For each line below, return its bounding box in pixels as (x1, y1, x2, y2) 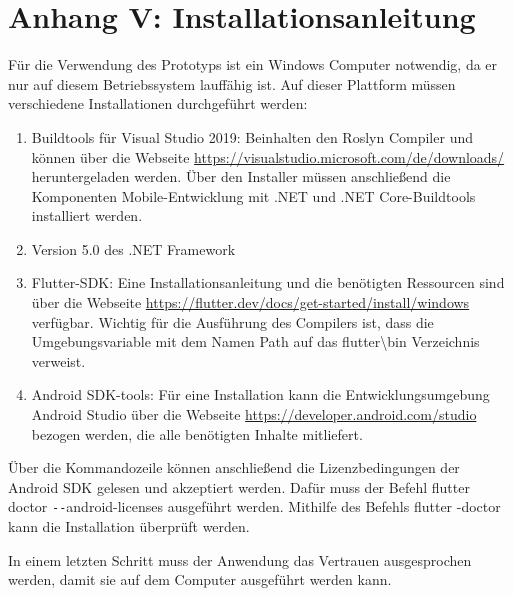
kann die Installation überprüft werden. (8, 516, 250, 537)
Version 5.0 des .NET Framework (31, 238, 236, 259)
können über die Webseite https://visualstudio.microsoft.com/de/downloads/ (31, 146, 505, 167)
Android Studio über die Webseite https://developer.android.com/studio (31, 404, 477, 425)
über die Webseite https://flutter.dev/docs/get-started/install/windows (31, 292, 470, 313)
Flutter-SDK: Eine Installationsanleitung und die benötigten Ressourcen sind (31, 272, 505, 293)
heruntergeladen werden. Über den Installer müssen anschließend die (31, 166, 451, 187)
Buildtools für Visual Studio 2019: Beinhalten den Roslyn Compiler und (31, 126, 473, 147)
